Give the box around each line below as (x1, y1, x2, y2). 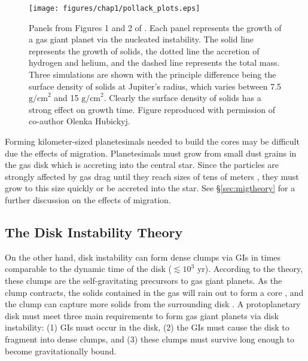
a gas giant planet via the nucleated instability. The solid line (29, 33, 254, 45)
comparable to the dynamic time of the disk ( (5, 262, 172, 275)
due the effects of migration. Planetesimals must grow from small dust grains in (5, 146, 297, 159)
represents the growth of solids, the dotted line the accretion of (29, 44, 260, 57)
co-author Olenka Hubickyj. (29, 115, 130, 127)
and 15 (54, 91, 79, 104)
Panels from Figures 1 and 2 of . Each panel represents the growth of (29, 21, 282, 33)
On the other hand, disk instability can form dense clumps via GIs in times (5, 250, 281, 263)
